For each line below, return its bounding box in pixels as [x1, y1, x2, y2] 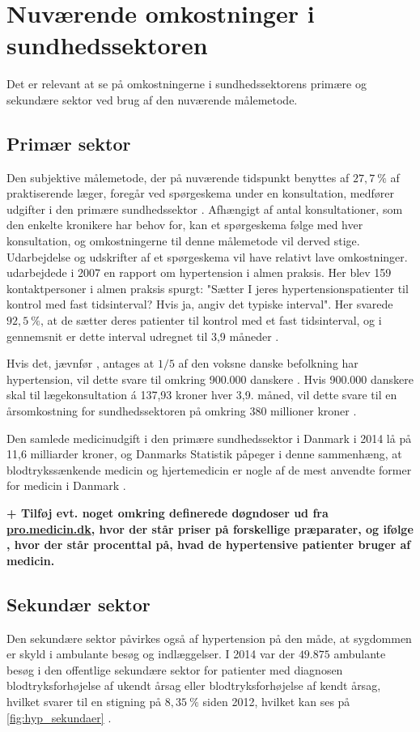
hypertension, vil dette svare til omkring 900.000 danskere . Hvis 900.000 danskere [6, 370, 414, 387]
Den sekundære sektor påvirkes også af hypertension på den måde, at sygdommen [6, 629, 412, 646]
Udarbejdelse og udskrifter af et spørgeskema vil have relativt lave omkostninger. [6, 248, 408, 265]
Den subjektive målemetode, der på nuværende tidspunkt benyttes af [6, 168, 350, 185]
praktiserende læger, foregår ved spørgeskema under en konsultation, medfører [6, 185, 395, 202]
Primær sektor [6, 130, 131, 155]
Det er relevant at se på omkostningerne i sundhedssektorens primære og [6, 75, 367, 92]
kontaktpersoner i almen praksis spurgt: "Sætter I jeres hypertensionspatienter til [6, 279, 409, 296]
